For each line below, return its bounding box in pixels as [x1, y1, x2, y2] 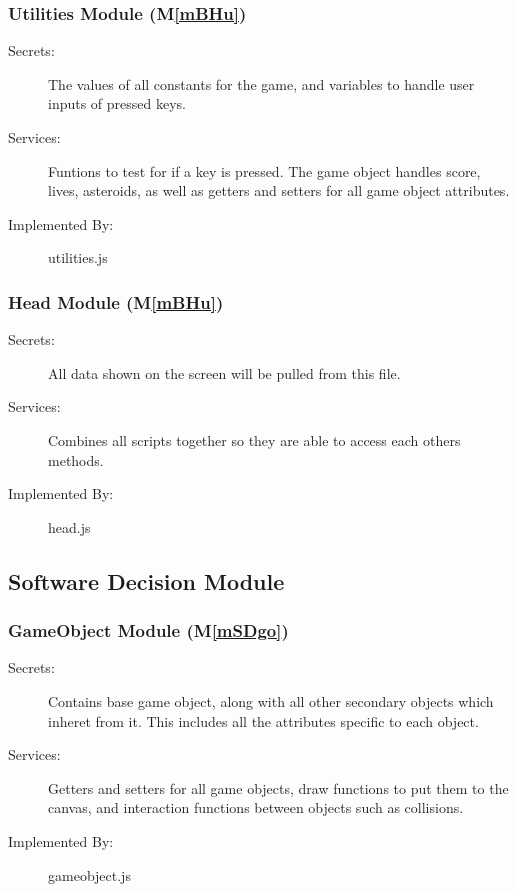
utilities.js [48, 247, 108, 268]
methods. [48, 449, 104, 470]
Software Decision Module [8, 565, 285, 596]
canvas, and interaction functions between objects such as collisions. [48, 797, 464, 818]
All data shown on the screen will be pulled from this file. [48, 362, 401, 383]
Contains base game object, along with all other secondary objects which [48, 690, 494, 711]
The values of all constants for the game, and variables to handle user [48, 73, 475, 94]
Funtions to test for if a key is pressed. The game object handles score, [48, 160, 481, 181]
